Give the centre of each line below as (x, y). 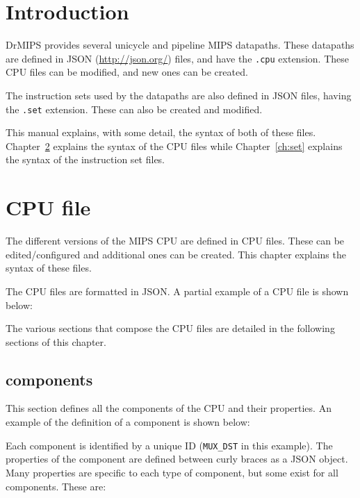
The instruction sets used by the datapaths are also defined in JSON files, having (179, 95)
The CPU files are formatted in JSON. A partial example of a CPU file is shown (177, 291)
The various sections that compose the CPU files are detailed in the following (170, 328)
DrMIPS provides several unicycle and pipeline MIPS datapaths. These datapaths (180, 45)
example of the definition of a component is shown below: (128, 422)
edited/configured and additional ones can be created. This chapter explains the (176, 254)
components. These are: (56, 486)
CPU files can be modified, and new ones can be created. (127, 72)
